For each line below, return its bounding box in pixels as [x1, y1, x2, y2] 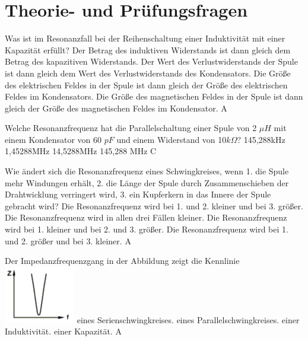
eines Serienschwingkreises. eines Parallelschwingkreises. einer [77, 313, 300, 326]
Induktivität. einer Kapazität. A [5, 325, 122, 337]
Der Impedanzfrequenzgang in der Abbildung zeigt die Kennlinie [5, 254, 240, 267]
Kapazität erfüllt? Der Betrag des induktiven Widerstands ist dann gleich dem [5, 43, 291, 56]
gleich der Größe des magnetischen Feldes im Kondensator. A [5, 101, 227, 114]
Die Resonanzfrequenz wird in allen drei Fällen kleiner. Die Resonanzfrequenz [5, 211, 287, 224]
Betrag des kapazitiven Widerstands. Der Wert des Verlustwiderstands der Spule [5, 55, 298, 68]
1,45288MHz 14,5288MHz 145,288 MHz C [5, 145, 157, 157]
